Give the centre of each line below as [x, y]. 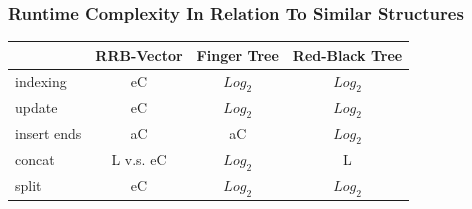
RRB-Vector [139, 54]
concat [35, 159]
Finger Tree [237, 54]
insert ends [48, 133]
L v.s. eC [139, 159]
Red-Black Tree [347, 54]
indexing [41, 81]
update [36, 107]
